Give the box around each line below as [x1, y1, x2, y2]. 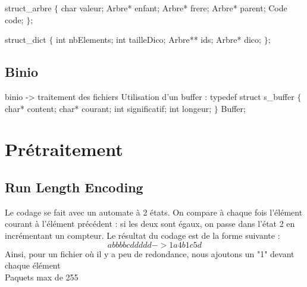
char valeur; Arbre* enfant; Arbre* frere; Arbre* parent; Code [61, 2, 287, 14]
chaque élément [5, 259, 61, 272]
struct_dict [5, 33, 46, 46]
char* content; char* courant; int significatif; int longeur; [5, 102, 212, 114]
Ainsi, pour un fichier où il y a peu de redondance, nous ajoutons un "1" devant [5, 247, 295, 260]
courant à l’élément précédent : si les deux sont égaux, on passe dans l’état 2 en [5, 217, 295, 230]
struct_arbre [5, 2, 52, 14]
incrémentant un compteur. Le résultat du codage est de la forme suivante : [5, 229, 280, 241]
